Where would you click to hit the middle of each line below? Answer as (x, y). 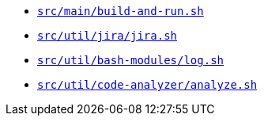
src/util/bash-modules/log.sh (131, 60)
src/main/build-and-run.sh (121, 11)
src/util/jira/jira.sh (107, 36)
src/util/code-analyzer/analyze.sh (147, 85)
